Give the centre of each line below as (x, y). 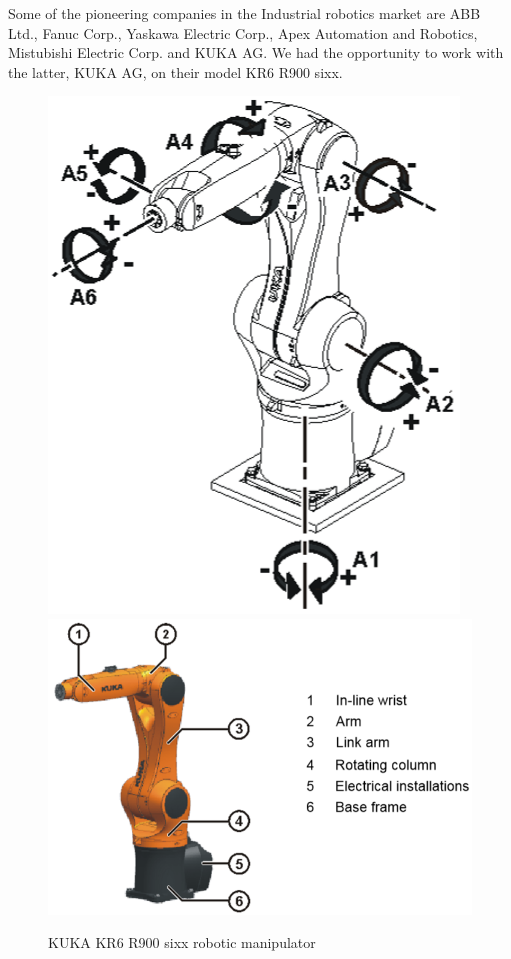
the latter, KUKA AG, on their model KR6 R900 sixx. (175, 71)
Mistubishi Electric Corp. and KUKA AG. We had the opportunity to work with (256, 52)
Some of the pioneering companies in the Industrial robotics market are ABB (244, 13)
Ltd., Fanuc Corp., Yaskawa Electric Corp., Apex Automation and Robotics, (243, 32)
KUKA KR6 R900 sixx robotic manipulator (182, 942)
